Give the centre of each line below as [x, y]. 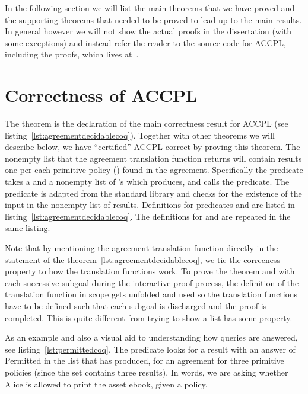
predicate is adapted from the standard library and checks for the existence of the [153, 193]
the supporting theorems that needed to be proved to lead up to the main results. [153, 19]
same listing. [28, 228]
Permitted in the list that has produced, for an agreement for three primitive [145, 361]
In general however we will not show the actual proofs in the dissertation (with [148, 31]
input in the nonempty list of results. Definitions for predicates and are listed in [150, 205]
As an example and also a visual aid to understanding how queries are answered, [151, 337]
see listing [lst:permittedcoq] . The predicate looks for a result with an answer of [150, 349]
